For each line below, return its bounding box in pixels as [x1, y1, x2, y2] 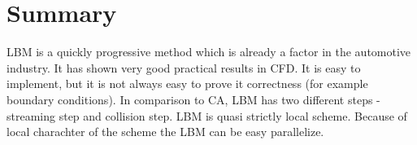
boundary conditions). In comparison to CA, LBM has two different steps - [7, 90, 380, 108]
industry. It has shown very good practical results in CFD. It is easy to [7, 59, 361, 76]
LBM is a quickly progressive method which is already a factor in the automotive [7, 43, 411, 60]
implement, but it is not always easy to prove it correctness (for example [7, 75, 368, 92]
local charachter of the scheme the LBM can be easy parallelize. [7, 123, 324, 140]
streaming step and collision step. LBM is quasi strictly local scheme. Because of [7, 107, 407, 124]
